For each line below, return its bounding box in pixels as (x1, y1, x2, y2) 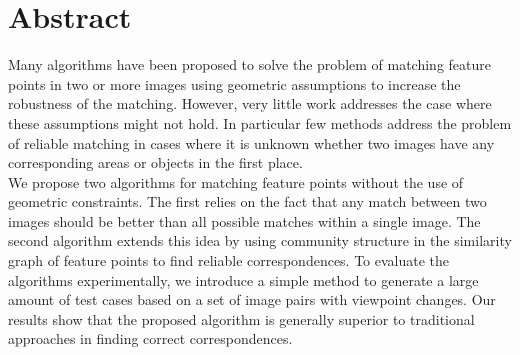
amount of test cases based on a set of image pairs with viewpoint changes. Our (8, 289, 496, 310)
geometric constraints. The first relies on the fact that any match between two (8, 191, 487, 212)
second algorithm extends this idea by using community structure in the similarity (8, 230, 512, 251)
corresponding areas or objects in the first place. (8, 152, 303, 173)
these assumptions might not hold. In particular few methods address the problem (8, 112, 512, 133)
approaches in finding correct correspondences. (8, 328, 293, 349)
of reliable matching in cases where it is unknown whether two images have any (8, 132, 495, 153)
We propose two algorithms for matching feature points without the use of (8, 171, 464, 192)
